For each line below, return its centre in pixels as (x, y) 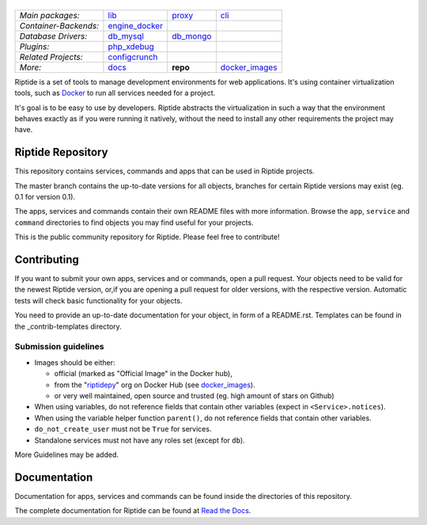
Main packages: (49, 15)
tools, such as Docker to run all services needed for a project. (115, 93)
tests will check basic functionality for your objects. (98, 300)
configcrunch (133, 57)
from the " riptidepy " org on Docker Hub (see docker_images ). (155, 385)
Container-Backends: (59, 25)
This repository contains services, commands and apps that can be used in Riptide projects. (165, 171)
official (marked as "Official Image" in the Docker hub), (143, 374)
